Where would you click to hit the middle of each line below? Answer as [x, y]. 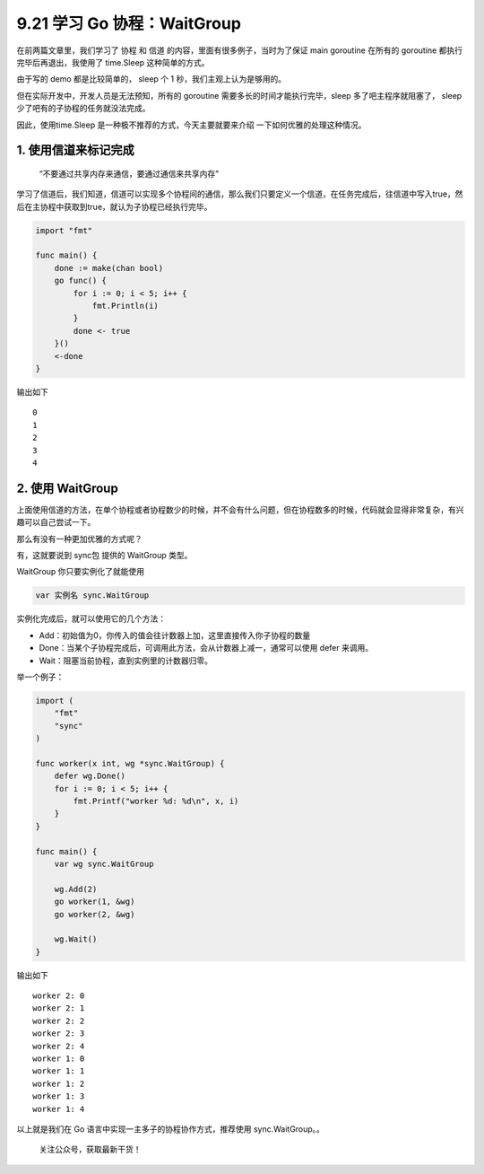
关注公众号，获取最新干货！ [90, 1150]
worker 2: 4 [59, 1046]
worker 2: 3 [59, 1034]
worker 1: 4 [59, 1109]
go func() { [81, 281]
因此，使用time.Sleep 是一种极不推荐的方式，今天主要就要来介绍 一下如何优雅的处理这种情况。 [191, 125]
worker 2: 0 [59, 996]
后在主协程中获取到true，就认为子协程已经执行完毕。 [114, 206]
